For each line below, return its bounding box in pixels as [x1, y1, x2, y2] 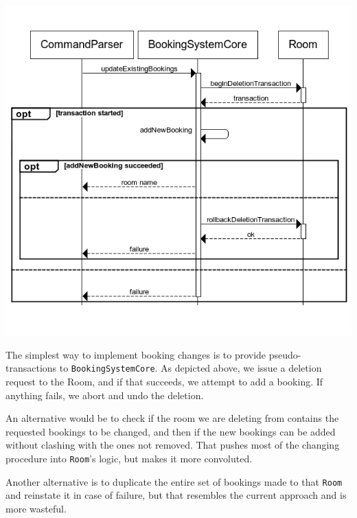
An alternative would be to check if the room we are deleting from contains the [5, 411, 339, 425]
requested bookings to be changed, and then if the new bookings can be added [5, 424, 336, 438]
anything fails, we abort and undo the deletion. [5, 387, 204, 402]
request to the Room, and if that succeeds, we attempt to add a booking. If [5, 374, 323, 388]
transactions [5, 361, 57, 375]
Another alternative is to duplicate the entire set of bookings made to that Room [5, 474, 343, 488]
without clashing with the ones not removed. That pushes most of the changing [5, 438, 340, 452]
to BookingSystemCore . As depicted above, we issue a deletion [59, 361, 322, 375]
